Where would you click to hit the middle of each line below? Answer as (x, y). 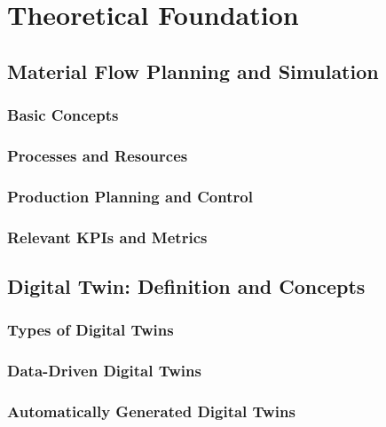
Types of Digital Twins (91, 330)
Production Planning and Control (130, 196)
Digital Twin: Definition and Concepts (186, 285)
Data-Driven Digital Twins (104, 371)
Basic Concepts (63, 115)
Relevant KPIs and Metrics (107, 237)
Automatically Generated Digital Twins (151, 411)
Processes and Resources (98, 155)
